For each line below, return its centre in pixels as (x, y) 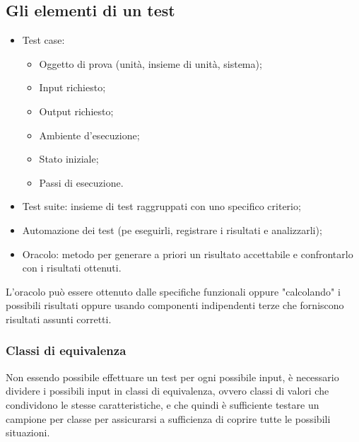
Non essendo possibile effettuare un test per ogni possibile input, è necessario (172, 377)
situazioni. (28, 432)
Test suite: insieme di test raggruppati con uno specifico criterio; (161, 206)
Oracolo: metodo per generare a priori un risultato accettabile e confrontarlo (188, 254)
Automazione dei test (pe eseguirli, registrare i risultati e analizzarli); (172, 229)
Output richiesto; (76, 111)
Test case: (43, 40)
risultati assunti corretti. (59, 319)
